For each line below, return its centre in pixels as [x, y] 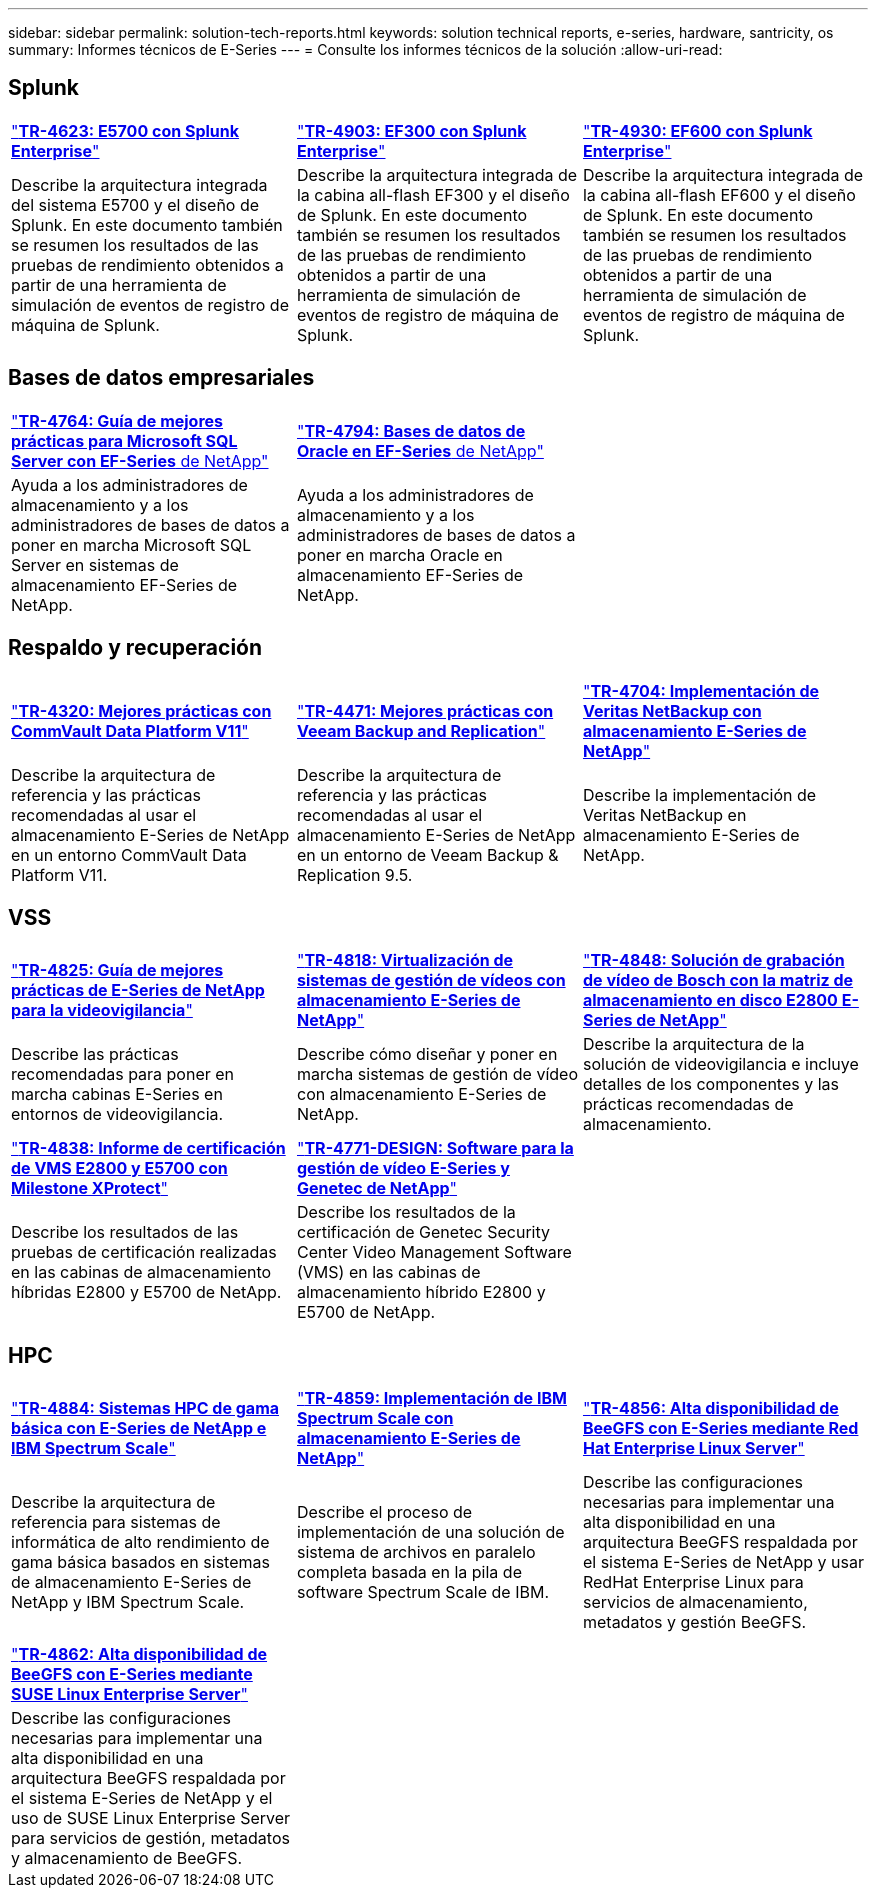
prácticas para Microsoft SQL [124, 440]
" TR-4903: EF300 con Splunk [411, 130]
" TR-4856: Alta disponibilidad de [710, 1408]
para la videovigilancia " [102, 1010]
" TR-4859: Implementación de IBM [431, 1398]
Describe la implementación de [699, 794]
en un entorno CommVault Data [129, 854]
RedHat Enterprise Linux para [693, 1582]
